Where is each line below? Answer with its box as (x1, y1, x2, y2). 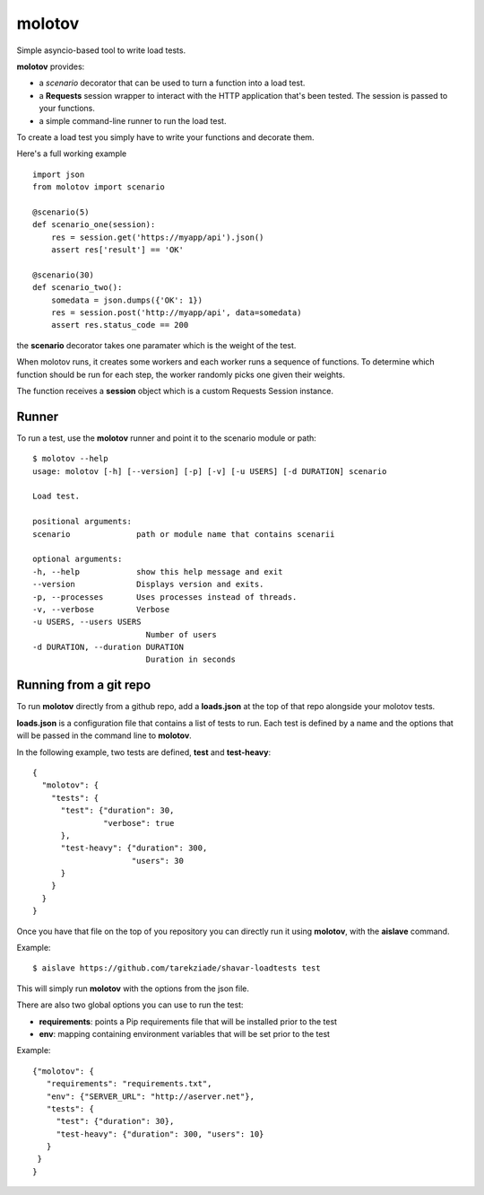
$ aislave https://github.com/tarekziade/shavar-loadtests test (32, 963, 322, 973)
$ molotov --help (32, 453, 108, 464)
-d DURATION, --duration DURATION (32, 642, 184, 653)
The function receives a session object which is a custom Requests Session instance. (16, 385, 333, 396)
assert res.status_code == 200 (50, 320, 189, 330)
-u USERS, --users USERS (32, 617, 142, 628)
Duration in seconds (145, 655, 237, 664)
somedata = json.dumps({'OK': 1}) (50, 294, 203, 305)
